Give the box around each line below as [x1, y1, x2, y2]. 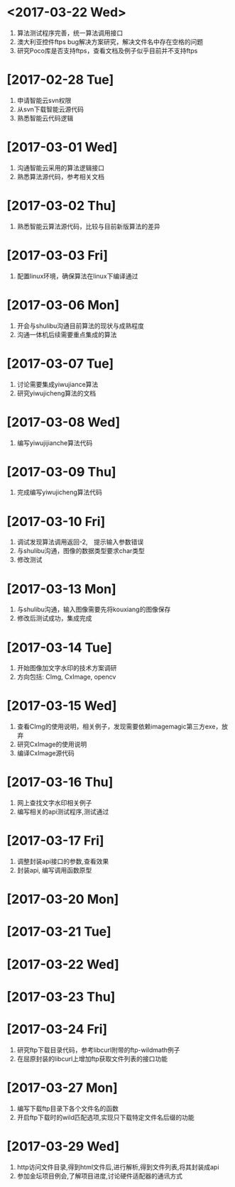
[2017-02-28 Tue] [6, 72, 114, 88]
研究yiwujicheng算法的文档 [16, 388, 97, 398]
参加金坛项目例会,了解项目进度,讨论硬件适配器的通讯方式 [16, 1171, 182, 1180]
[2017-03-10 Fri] [6, 513, 106, 530]
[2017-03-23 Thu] [6, 988, 116, 1005]
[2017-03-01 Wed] [6, 139, 118, 155]
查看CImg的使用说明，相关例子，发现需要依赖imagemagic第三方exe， [16, 722, 222, 731]
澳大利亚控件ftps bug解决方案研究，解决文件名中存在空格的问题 [16, 37, 204, 46]
